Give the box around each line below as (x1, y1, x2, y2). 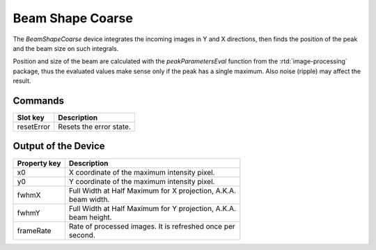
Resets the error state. (58, 122, 132, 132)
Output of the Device (13, 140, 105, 153)
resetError (17, 122, 51, 132)
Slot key (17, 113, 45, 123)
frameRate (17, 226, 52, 235)
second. (68, 230, 95, 240)
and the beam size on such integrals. (13, 44, 119, 52)
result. (13, 77, 31, 85)
